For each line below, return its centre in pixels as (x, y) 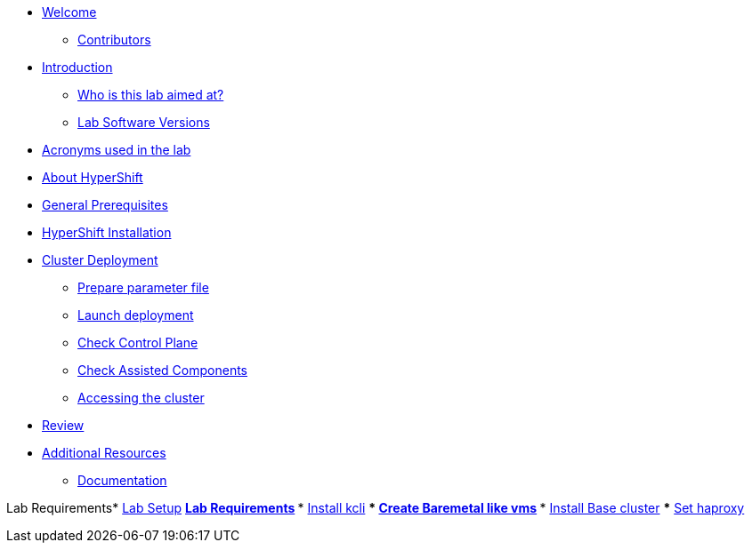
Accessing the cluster (141, 398)
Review (63, 425)
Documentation (122, 480)
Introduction (77, 67)
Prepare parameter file (143, 287)
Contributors (114, 40)
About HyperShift (93, 177)
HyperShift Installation (107, 232)
